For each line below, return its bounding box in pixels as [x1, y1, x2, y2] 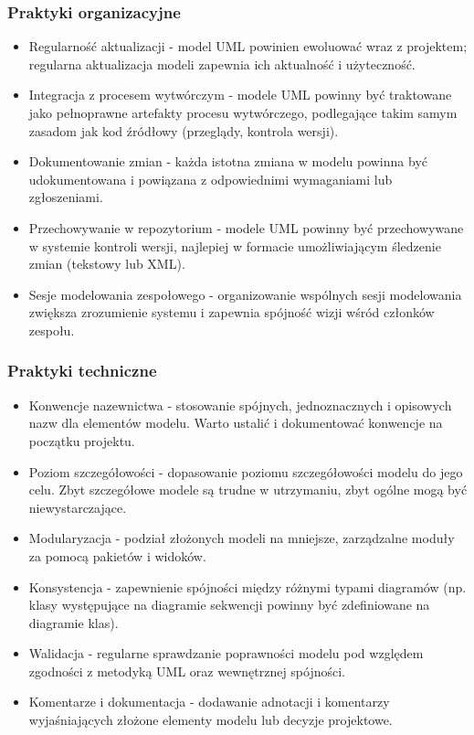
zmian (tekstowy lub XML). [28, 254, 185, 273]
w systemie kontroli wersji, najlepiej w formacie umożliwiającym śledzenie [28, 236, 441, 255]
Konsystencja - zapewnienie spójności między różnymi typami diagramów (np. [28, 577, 467, 596]
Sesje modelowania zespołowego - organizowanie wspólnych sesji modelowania [28, 284, 462, 304]
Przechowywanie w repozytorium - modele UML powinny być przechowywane [28, 218, 464, 237]
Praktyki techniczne [7, 359, 157, 382]
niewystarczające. [28, 497, 127, 517]
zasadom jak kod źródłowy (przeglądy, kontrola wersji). [28, 121, 339, 140]
